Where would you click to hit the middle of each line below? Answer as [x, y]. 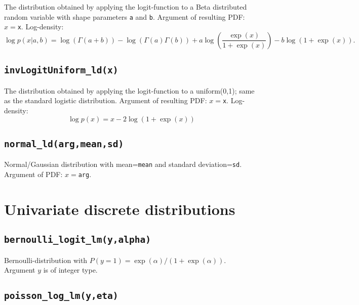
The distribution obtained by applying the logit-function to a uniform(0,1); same [129, 90]
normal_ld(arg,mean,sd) [64, 144]
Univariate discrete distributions [120, 209]
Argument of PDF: [33, 174]
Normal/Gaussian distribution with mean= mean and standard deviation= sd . [123, 164]
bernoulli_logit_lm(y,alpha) [78, 240]
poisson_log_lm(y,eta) [61, 296]
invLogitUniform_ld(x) [61, 70]
